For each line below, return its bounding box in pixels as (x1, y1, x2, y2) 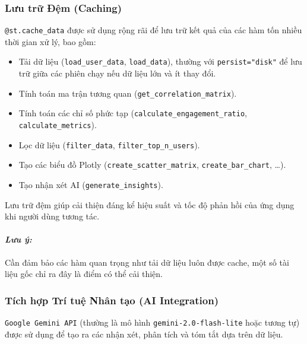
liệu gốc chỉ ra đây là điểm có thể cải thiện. (5, 267, 163, 280)
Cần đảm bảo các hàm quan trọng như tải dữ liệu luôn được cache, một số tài (5, 256, 289, 268)
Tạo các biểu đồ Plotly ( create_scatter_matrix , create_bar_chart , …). (18, 158, 286, 171)
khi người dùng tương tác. (5, 210, 100, 222)
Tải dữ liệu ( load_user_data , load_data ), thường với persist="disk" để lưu (18, 55, 302, 68)
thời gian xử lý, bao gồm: (5, 35, 96, 47)
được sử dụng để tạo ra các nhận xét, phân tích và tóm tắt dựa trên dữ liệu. (5, 327, 283, 340)
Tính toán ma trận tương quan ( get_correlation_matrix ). (18, 87, 237, 99)
